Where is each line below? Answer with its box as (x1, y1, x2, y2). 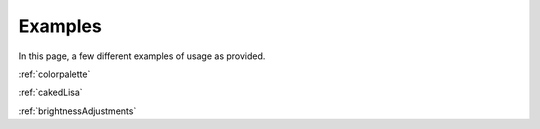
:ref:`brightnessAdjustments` (18, 105, 137, 117)
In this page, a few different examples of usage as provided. (18, 50, 266, 62)
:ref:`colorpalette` (18, 68, 91, 80)
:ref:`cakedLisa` (18, 86, 84, 99)
